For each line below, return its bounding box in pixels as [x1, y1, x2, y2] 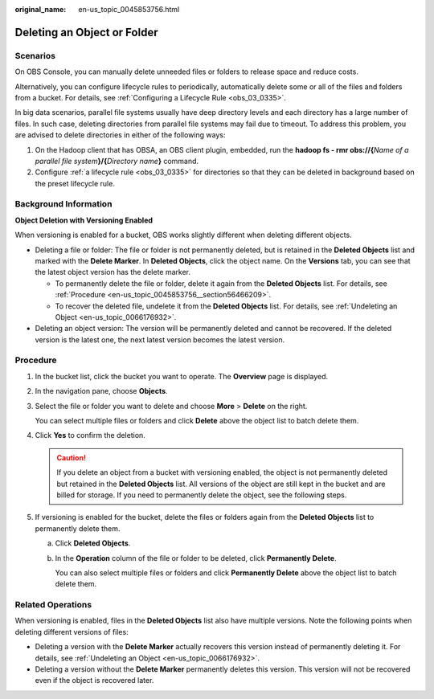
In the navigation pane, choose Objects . [35, 386, 168, 396]
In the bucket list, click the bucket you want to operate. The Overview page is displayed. [35, 371, 329, 381]
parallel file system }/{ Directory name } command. [35, 156, 199, 166]
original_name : [14, 5, 67, 14]
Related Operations [14, 599, 92, 611]
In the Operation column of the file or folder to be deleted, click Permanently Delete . [55, 553, 337, 562]
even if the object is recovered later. [35, 676, 154, 685]
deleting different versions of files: [14, 627, 129, 636]
